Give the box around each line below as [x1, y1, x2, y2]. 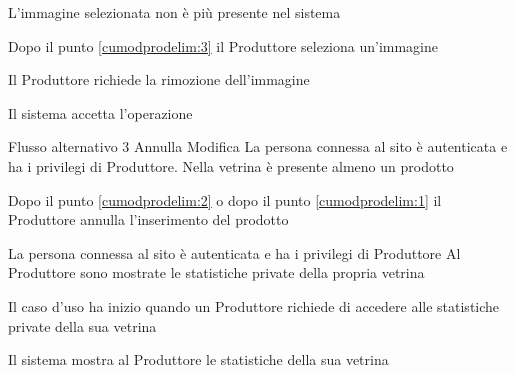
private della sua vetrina [8, 315, 157, 336]
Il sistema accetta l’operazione [8, 102, 193, 123]
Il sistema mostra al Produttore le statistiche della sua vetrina [8, 349, 389, 370]
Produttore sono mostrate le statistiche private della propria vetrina [8, 262, 425, 283]
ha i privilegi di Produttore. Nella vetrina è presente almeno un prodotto [8, 155, 454, 176]
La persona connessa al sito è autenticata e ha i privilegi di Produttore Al [8, 242, 461, 263]
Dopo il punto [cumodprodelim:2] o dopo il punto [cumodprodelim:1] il [8, 189, 442, 210]
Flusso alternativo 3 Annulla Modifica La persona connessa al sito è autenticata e [8, 136, 508, 157]
